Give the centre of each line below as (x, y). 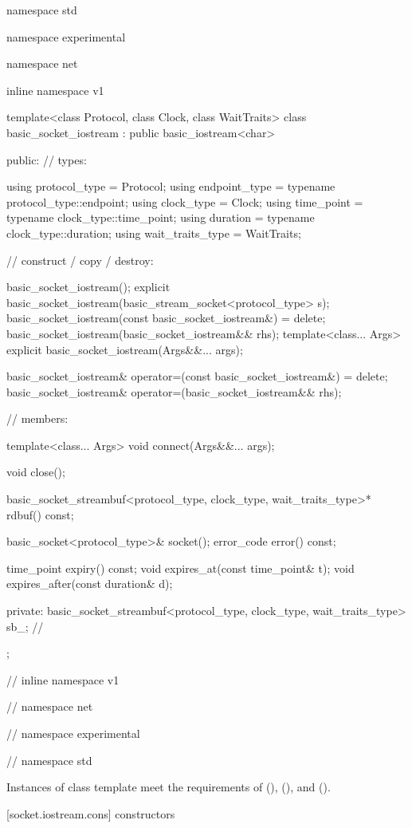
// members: (37, 418)
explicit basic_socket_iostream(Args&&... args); (125, 349)
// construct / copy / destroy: (80, 260)
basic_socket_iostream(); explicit (88, 287)
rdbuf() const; (40, 514)
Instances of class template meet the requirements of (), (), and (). (169, 787)
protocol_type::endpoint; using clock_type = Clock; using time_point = (185, 201)
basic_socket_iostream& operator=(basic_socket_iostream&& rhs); (174, 391)
